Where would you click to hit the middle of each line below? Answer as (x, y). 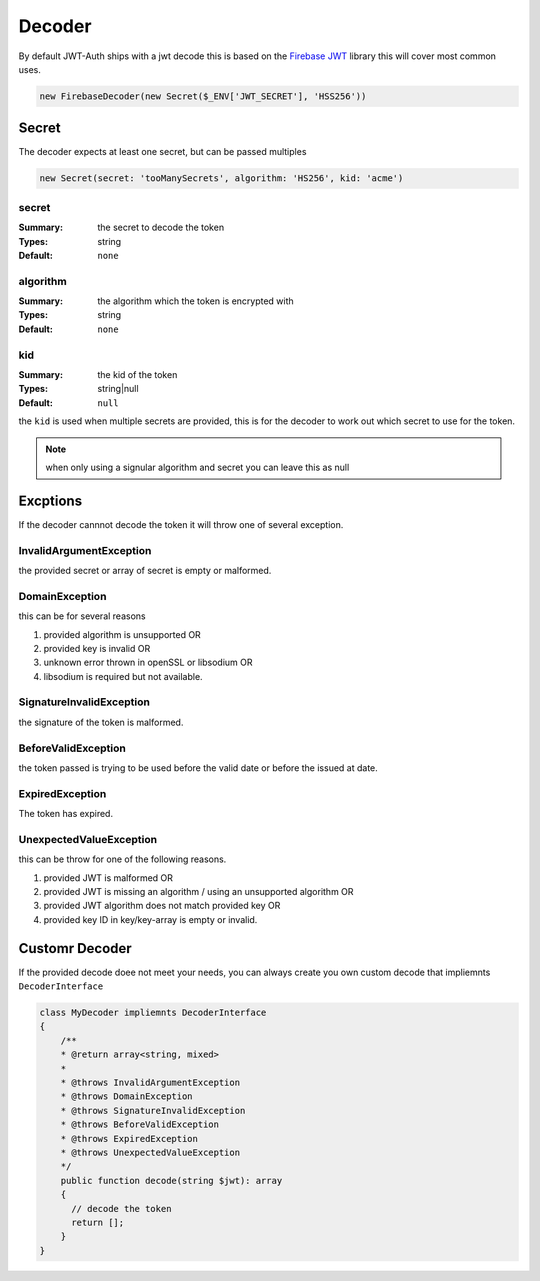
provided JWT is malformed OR (108, 877)
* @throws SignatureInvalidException (153, 1110)
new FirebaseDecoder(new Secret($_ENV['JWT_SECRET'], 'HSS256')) (203, 96)
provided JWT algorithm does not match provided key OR (162, 906)
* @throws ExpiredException (129, 1138)
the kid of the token (137, 374)
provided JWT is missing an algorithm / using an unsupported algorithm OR (198, 892)
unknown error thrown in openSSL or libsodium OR (148, 662)
